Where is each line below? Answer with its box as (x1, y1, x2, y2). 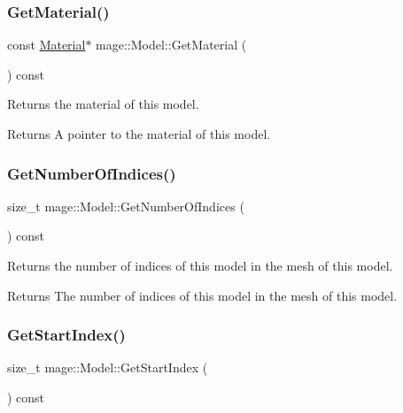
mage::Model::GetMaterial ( (96, 35, 247, 54)
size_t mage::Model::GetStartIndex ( (7, 358, 208, 377)
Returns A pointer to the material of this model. (7, 125, 271, 142)
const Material (7, 35, 86, 54)
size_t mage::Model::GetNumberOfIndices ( (7, 196, 244, 215)
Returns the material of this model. (7, 95, 199, 113)
